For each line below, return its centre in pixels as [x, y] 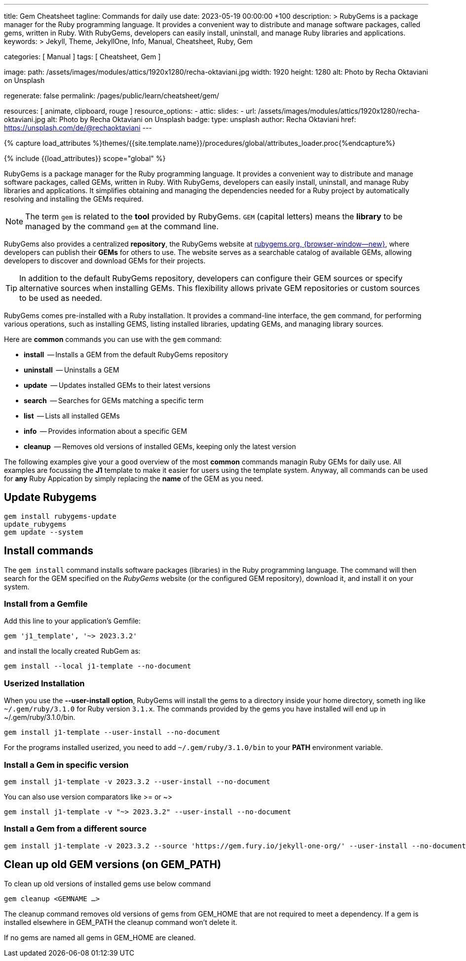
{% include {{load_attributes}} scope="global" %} [85, 158]
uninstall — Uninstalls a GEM [72, 370]
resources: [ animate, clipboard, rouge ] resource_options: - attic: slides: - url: [130, 111]
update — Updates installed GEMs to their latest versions [117, 385]
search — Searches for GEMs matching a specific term [114, 400]
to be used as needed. [61, 298]
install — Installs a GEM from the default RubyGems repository [126, 355]
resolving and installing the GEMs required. [74, 199]
